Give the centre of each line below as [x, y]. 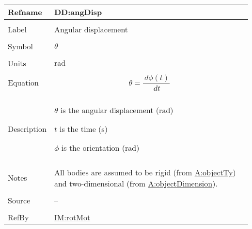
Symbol [21, 46]
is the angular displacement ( [110, 110]
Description [27, 129]
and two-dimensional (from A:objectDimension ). [136, 183]
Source [19, 200]
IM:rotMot [72, 217]
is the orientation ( [93, 147]
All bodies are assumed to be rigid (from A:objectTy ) [145, 172]
